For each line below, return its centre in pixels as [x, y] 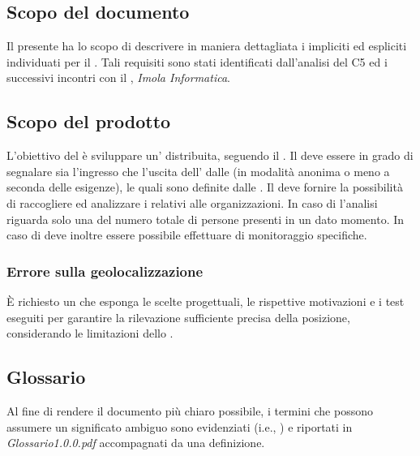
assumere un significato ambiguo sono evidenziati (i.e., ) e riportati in [180, 426]
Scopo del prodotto [89, 121]
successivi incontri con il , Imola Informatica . [118, 77]
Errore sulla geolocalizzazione [105, 271]
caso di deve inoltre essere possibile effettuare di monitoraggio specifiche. [187, 235]
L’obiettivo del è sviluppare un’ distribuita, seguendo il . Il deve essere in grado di [210, 155]
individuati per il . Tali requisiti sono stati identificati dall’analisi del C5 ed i [197, 61]
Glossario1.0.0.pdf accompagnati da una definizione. [136, 443]
